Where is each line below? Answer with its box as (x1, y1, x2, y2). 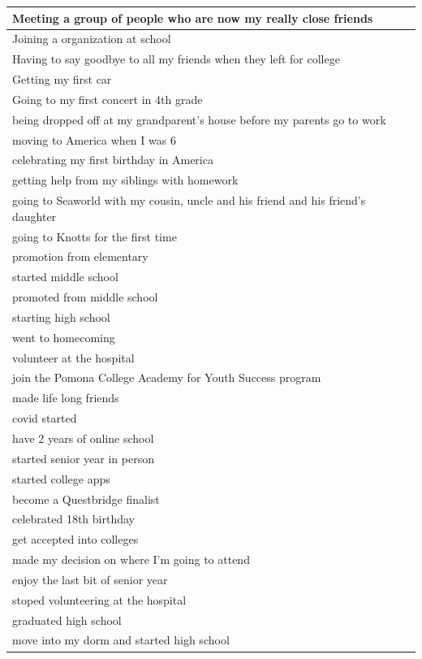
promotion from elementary (12, 248, 149, 265)
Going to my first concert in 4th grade (12, 90, 203, 107)
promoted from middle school (12, 288, 158, 306)
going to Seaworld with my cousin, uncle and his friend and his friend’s (12, 192, 366, 209)
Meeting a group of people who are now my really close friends (12, 9, 373, 26)
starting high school (12, 308, 110, 325)
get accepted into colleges (12, 531, 139, 548)
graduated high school (12, 611, 122, 628)
